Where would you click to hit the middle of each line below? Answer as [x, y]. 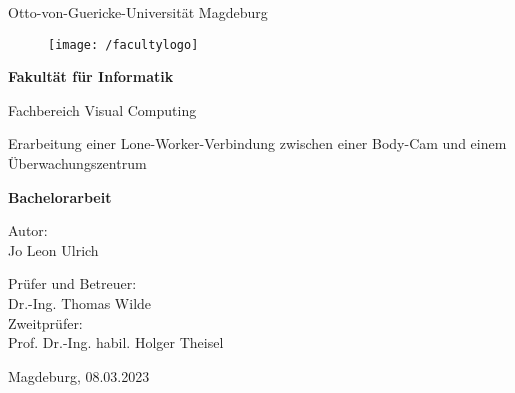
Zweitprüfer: [45, 322]
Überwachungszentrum [77, 163]
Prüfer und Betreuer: [72, 283]
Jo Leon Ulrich [53, 249]
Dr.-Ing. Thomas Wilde [80, 303]
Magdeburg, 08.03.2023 [79, 375]
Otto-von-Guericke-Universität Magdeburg [138, 12]
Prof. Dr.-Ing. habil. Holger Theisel [116, 342]
